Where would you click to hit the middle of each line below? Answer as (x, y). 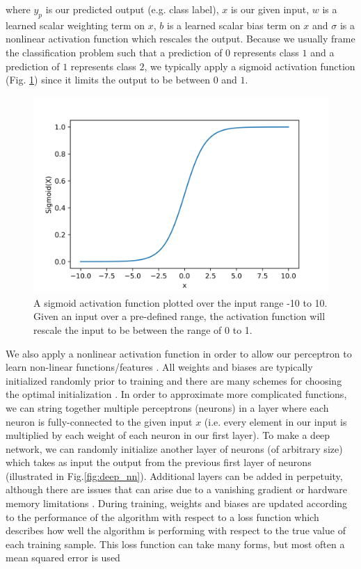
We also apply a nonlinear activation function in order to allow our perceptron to (179, 353)
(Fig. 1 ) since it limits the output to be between (108, 80)
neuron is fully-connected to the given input (99, 421)
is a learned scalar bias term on (234, 25)
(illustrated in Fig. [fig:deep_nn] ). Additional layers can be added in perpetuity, (174, 475)
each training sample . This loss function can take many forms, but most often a (175, 544)
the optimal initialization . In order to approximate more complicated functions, (176, 394)
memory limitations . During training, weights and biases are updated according (177, 503)
